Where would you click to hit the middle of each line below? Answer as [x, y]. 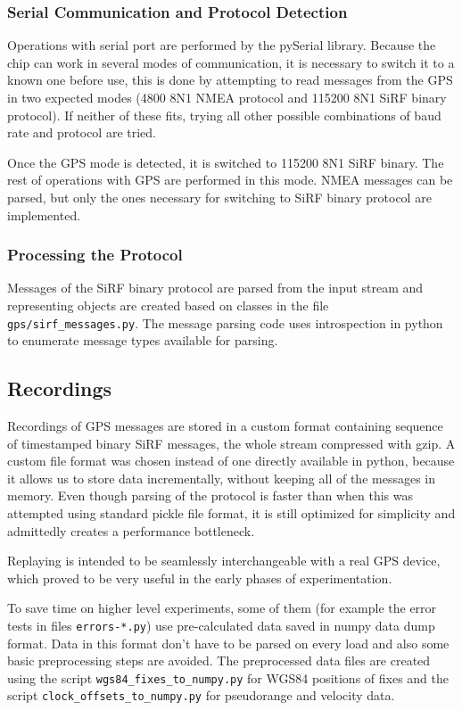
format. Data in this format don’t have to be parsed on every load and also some [228, 643]
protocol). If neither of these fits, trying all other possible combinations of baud [224, 115]
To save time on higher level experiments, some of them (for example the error [222, 608]
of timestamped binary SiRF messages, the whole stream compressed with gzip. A [231, 443]
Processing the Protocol [95, 255]
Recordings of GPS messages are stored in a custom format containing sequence [225, 426]
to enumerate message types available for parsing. [143, 340]
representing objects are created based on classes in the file [168, 305]
